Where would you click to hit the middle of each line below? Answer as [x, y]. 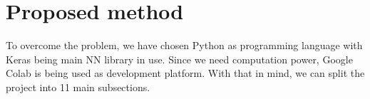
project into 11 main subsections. [78, 87]
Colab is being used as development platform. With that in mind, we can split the [185, 73]
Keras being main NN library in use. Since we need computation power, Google [179, 59]
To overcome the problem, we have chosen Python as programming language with [184, 45]
